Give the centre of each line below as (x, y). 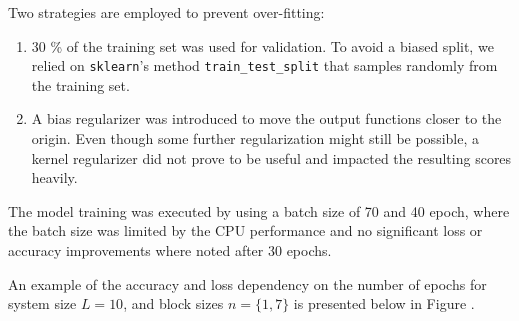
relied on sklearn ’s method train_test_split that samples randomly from (264, 65)
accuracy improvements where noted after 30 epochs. (170, 250)
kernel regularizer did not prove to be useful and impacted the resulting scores (271, 157)
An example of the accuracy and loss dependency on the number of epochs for (247, 283)
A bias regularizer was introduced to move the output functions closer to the (266, 118)
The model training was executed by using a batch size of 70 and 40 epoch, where (259, 210)
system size (42, 303)
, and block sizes (173, 303)
